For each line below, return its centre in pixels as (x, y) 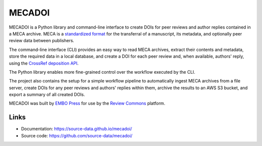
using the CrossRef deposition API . (44, 63)
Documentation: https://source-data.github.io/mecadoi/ (77, 129)
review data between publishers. (42, 41)
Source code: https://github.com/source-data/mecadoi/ (77, 135)
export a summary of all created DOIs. (47, 95)
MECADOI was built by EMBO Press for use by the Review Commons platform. (87, 103)
